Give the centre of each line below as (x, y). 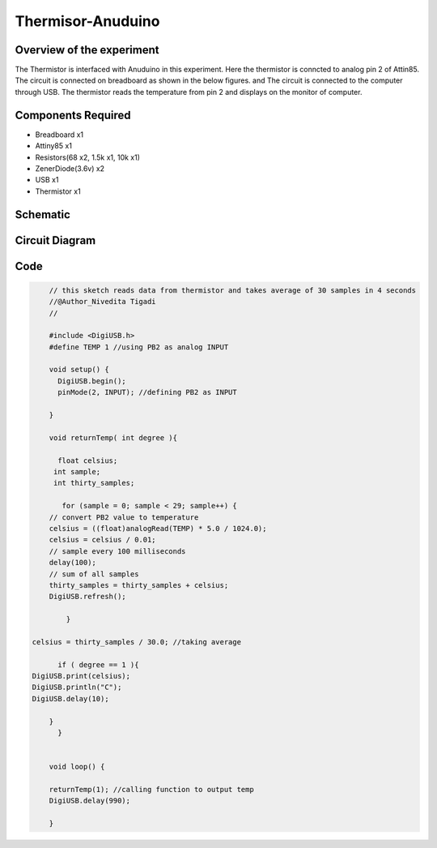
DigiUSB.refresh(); (88, 597)
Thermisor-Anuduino (87, 21)
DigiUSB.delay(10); (70, 698)
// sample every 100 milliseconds (117, 551)
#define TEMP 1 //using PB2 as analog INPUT (139, 347)
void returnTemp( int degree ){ (113, 437)
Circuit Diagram (55, 240)
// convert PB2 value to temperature (124, 517)
